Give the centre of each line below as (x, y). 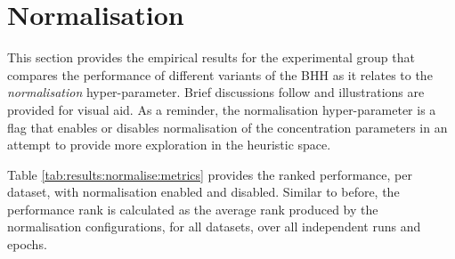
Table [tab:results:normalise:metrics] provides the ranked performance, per (210, 174)
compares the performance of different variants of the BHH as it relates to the (220, 74)
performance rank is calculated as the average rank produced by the (193, 209)
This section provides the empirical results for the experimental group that (211, 57)
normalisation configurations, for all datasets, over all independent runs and (214, 227)
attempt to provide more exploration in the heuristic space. (169, 145)
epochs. (27, 244)
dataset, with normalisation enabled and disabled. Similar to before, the (203, 192)
